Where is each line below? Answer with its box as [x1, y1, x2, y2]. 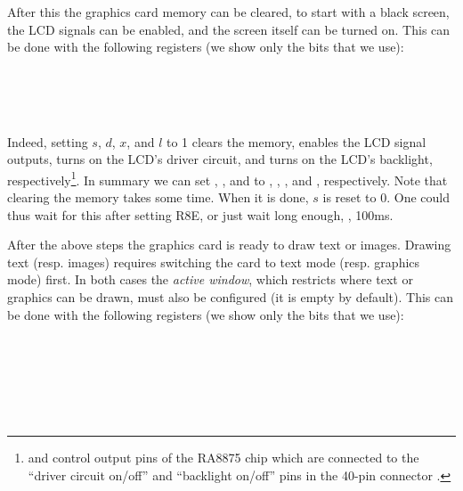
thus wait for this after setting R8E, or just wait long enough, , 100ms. [7, 205, 394, 224]
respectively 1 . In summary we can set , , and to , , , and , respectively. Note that [7, 168, 448, 189]
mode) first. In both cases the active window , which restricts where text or [7, 270, 413, 289]
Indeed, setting [7, 132, 88, 151]
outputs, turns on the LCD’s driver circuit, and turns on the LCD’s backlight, [7, 150, 433, 168]
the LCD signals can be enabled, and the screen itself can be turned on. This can [7, 20, 451, 38]
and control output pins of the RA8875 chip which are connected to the [28, 448, 419, 467]
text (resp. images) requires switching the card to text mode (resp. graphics [7, 252, 420, 271]
